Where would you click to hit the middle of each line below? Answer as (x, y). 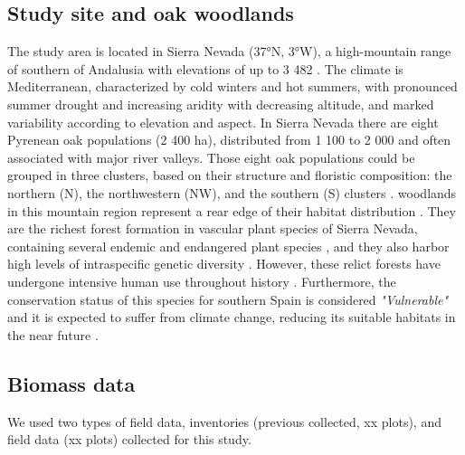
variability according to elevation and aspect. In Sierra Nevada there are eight (223, 122)
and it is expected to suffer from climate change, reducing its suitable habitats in (232, 317)
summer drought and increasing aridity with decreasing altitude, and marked (221, 104)
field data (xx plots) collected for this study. (129, 439)
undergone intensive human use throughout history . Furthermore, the (202, 281)
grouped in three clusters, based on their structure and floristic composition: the (230, 175)
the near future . (53, 334)
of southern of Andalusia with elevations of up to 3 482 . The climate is (205, 68)
